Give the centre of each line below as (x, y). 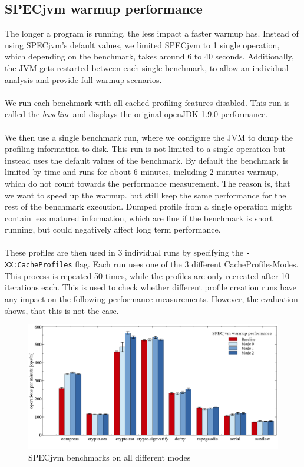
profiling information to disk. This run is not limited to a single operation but (145, 149)
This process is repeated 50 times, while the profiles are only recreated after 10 (147, 275)
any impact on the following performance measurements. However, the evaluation (151, 298)
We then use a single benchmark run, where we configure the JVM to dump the (149, 137)
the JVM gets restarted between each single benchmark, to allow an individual (147, 67)
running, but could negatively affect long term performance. (113, 229)
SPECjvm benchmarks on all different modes (110, 457)
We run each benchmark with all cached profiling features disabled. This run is (147, 102)
